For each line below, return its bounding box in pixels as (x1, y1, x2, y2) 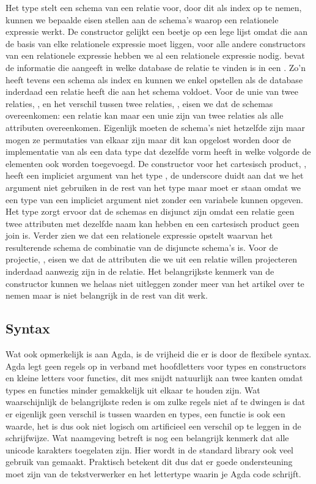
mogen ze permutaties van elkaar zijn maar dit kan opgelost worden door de (6, 133, 291, 146)
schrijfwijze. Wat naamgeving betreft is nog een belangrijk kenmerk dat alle (6, 431, 289, 444)
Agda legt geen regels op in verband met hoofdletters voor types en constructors (6, 359, 306, 372)
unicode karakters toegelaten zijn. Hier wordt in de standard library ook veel (6, 443, 294, 456)
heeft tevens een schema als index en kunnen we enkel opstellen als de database (6, 73, 303, 86)
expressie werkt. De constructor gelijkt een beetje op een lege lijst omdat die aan (6, 25, 308, 38)
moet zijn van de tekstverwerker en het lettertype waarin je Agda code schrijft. (6, 467, 301, 480)
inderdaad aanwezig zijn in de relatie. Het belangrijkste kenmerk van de (6, 265, 274, 278)
